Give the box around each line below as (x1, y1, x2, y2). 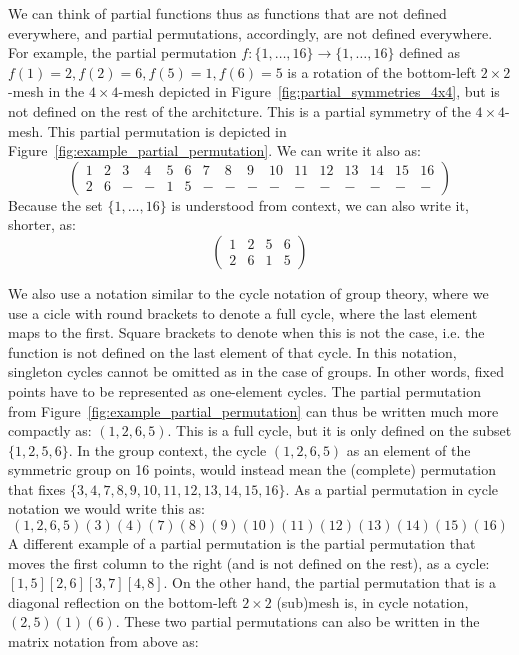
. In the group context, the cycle (68, 439, 267, 460)
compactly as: (8, 420, 92, 441)
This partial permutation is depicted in (47, 120, 287, 141)
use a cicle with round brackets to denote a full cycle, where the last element (8, 302, 478, 323)
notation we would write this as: (8, 498, 205, 519)
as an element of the (346, 439, 471, 460)
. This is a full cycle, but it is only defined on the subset (167, 420, 512, 441)
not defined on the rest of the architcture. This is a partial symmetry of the (8, 100, 471, 121)
